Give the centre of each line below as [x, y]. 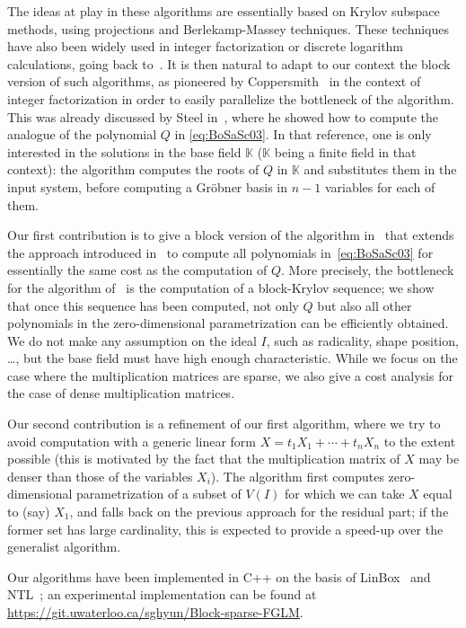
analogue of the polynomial [82, 134]
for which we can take [345, 494]
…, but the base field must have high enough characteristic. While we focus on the [233, 358]
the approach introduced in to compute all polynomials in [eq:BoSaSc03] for [220, 252]
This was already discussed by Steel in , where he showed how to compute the [223, 116]
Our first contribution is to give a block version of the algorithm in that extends [231, 235]
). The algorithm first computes [297, 476]
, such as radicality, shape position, [362, 340]
